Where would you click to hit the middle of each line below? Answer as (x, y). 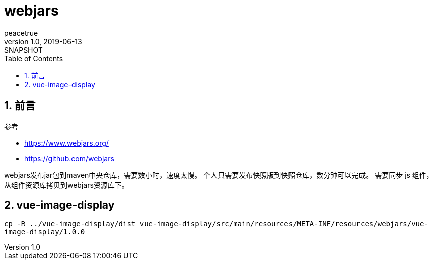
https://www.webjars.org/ (66, 143)
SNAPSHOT (23, 50)
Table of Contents (34, 58)
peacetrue (21, 33)
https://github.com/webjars (69, 158)
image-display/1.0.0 (45, 232)
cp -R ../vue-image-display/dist (70, 224)
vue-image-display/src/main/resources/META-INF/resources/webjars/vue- (284, 224)
